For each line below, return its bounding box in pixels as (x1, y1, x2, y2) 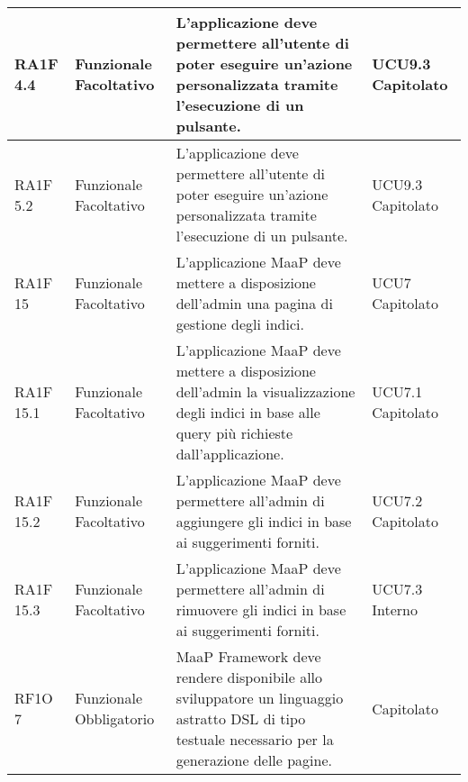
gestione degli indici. (175, 314, 304, 334)
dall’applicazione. (175, 443, 284, 464)
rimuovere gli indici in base (175, 599, 346, 620)
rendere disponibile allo (175, 667, 323, 687)
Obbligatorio (75, 708, 155, 729)
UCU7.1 (372, 381, 423, 402)
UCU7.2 (372, 490, 423, 511)
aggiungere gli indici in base (175, 511, 352, 532)
